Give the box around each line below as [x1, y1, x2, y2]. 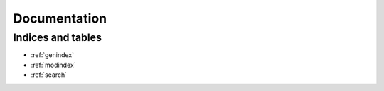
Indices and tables [13, 31, 102, 44]
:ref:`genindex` [31, 51, 75, 59]
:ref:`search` [31, 71, 68, 79]
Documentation [13, 11, 107, 26]
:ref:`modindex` [31, 61, 76, 69]
